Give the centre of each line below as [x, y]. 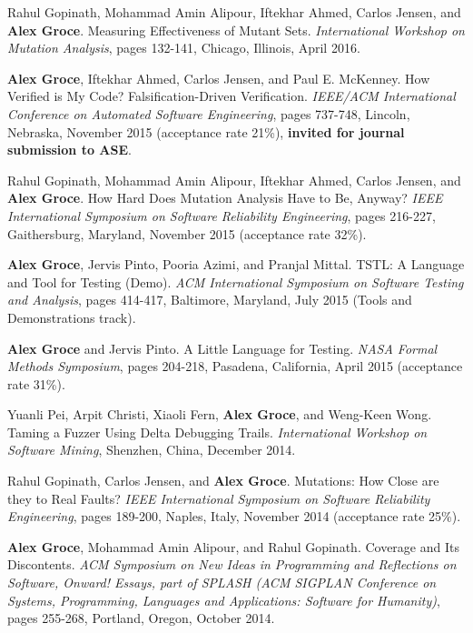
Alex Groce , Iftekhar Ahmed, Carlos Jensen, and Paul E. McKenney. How [219, 78]
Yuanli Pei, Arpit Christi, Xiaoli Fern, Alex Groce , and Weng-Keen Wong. [220, 414]
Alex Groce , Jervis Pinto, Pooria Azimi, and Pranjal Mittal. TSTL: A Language [236, 264]
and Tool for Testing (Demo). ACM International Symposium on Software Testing [236, 281]
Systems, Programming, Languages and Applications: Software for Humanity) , [224, 600]
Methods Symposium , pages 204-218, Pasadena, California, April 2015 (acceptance [235, 366]
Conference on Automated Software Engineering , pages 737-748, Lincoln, [209, 113]
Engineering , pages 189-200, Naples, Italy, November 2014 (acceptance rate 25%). [234, 516]
